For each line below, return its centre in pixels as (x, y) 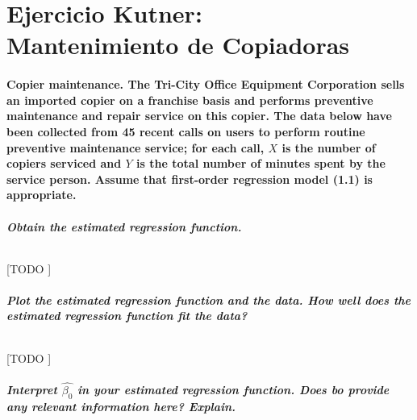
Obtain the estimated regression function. (124, 226)
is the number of (329, 147)
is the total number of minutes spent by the (261, 163)
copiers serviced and (64, 163)
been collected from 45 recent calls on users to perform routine (186, 131)
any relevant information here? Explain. (121, 406)
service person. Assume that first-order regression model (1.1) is (190, 179)
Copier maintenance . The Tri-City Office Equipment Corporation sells (206, 84)
